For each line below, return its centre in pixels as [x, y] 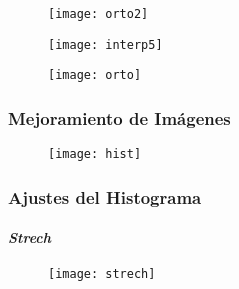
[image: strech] [102, 274]
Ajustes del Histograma [105, 196]
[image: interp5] [105, 44]
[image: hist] [95, 154]
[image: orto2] [98, 14]
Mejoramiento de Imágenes [119, 117]
